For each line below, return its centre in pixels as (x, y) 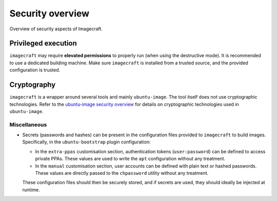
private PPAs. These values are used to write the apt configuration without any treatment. (130, 159)
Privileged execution (43, 43)
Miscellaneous (28, 124)
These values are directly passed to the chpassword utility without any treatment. (122, 173)
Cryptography (33, 85)
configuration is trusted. (35, 70)
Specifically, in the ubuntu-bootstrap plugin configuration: (86, 142)
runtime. (31, 190)
